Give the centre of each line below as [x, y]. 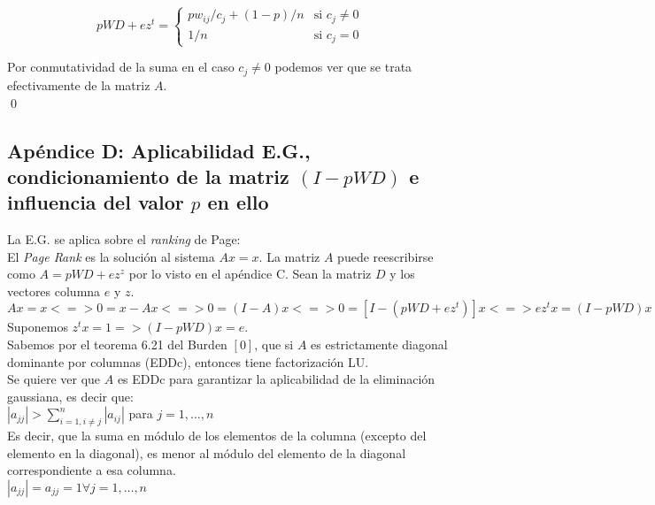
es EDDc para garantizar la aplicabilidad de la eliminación [276, 379]
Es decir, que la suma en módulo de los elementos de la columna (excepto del [217, 436]
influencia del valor [96, 202]
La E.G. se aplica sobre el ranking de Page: [124, 239]
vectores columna [54, 291]
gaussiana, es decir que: [70, 396]
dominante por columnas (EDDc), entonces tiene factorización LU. [188, 361]
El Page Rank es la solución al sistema [111, 256]
